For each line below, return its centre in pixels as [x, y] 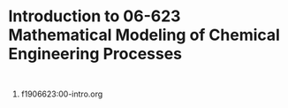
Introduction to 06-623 [95, 16]
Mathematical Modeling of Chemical [144, 35]
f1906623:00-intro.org [62, 94]
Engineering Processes [95, 54]
